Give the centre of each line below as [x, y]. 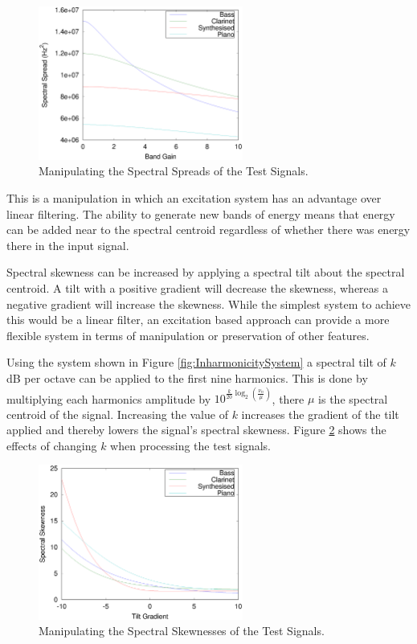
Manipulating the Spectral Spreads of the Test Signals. [174, 171]
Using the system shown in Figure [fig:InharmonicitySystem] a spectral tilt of [196, 362]
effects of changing [52, 445]
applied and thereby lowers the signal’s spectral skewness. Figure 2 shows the [196, 430]
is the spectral [353, 398]
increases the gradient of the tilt [320, 414]
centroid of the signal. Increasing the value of [117, 414]
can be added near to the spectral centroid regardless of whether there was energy [208, 230]
